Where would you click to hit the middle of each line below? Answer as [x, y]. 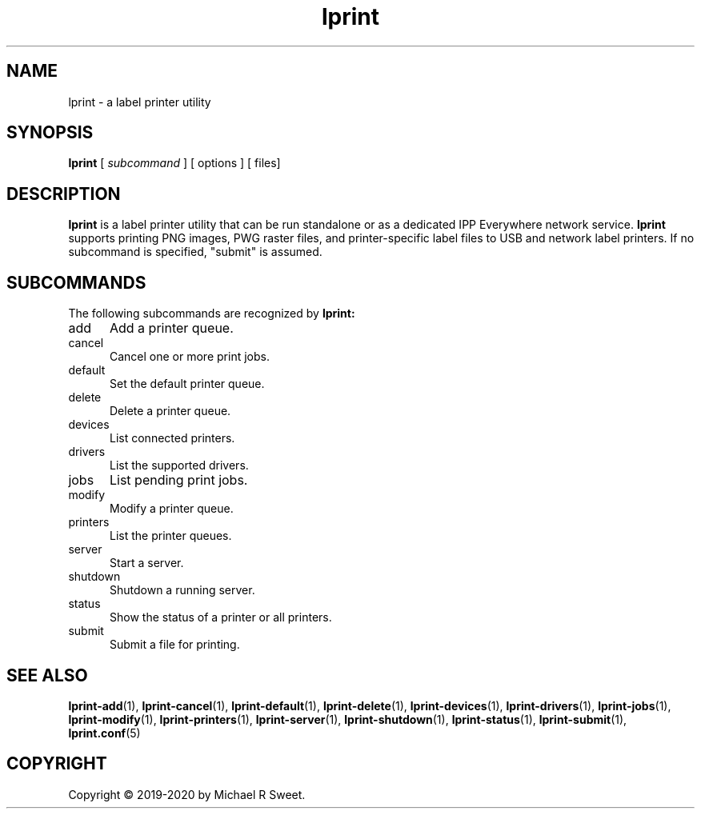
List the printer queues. [171, 536]
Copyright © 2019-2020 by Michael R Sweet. [187, 794]
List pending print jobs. [178, 480]
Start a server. [147, 563]
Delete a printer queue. [170, 411]
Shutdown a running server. [182, 590]
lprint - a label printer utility [140, 102]
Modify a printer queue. [172, 509]
